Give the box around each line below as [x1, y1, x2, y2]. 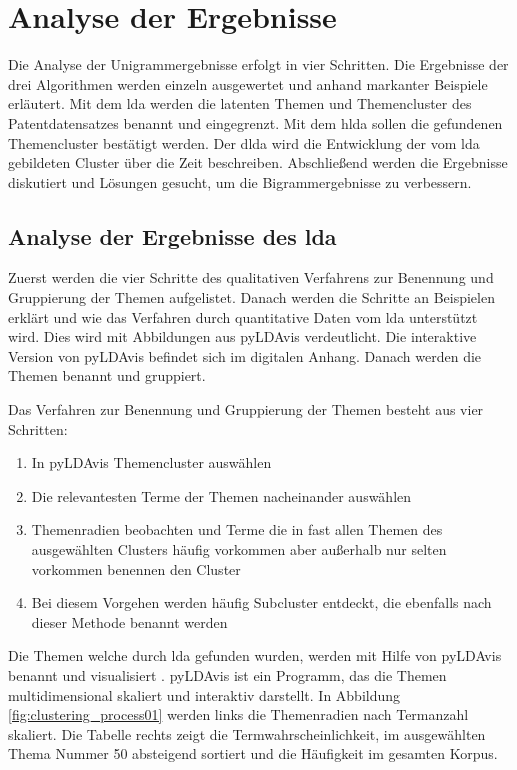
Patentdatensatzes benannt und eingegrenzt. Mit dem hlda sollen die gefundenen [8, 112, 503, 133]
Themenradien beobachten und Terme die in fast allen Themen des [31, 519, 443, 540]
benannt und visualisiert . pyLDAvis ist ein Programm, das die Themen [8, 664, 447, 685]
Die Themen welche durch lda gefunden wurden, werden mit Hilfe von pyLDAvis [8, 645, 502, 666]
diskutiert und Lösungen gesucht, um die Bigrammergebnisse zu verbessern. [8, 171, 472, 192]
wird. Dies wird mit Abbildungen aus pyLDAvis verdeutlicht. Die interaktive [8, 326, 477, 347]
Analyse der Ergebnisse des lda [8, 220, 337, 251]
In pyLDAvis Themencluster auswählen [31, 452, 272, 473]
